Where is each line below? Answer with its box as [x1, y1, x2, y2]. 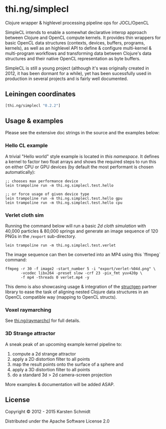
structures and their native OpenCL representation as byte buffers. [5, 55, 141, 61]
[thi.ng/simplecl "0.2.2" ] [5, 103, 61, 108]
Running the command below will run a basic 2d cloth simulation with [5, 223, 146, 229]
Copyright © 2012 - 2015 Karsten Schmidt [5, 409, 90, 415]
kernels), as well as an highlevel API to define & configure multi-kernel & [5, 45, 152, 51]
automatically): [5, 169, 36, 175]
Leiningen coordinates [5, 90, 76, 98]
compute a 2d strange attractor [12, 351, 77, 356]
